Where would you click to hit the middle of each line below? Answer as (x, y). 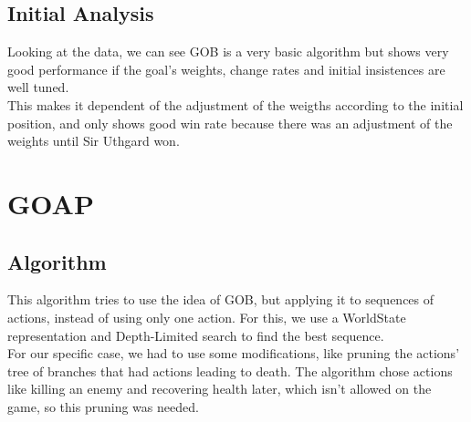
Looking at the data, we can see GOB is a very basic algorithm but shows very (228, 51)
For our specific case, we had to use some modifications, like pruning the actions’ (234, 353)
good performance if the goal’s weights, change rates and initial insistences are (226, 69)
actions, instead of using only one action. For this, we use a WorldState (207, 317)
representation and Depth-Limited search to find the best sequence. (196, 335)
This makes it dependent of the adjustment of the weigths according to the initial (235, 104)
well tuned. (38, 87)
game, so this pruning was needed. (103, 406)
